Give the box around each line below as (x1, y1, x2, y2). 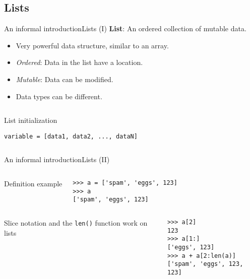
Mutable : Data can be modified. (16, 74, 113, 84)
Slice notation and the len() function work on (4, 217, 148, 228)
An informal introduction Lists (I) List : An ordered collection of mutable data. (4, 23, 246, 34)
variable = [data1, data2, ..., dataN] (4, 132, 138, 140)
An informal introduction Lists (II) (4, 154, 110, 165)
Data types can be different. (16, 91, 102, 101)
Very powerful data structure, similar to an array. (16, 40, 169, 50)
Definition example (4, 178, 62, 189)
